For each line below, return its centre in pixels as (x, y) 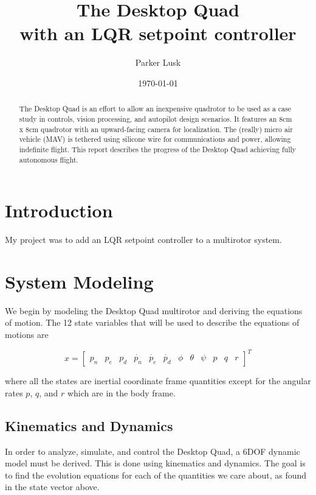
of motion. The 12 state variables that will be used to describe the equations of (152, 322)
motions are (27, 335)
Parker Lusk (158, 62)
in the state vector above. (52, 487)
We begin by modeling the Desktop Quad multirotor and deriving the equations (154, 310)
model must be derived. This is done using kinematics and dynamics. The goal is (155, 463)
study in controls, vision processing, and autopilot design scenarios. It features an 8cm (156, 118)
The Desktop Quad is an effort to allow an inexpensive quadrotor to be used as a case (155, 109)
